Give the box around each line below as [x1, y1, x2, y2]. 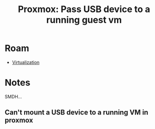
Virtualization [12, 59, 40, 65]
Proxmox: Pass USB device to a [18, 4, 150, 15]
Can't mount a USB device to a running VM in [5, 108, 148, 117]
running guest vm [46, 14, 122, 26]
